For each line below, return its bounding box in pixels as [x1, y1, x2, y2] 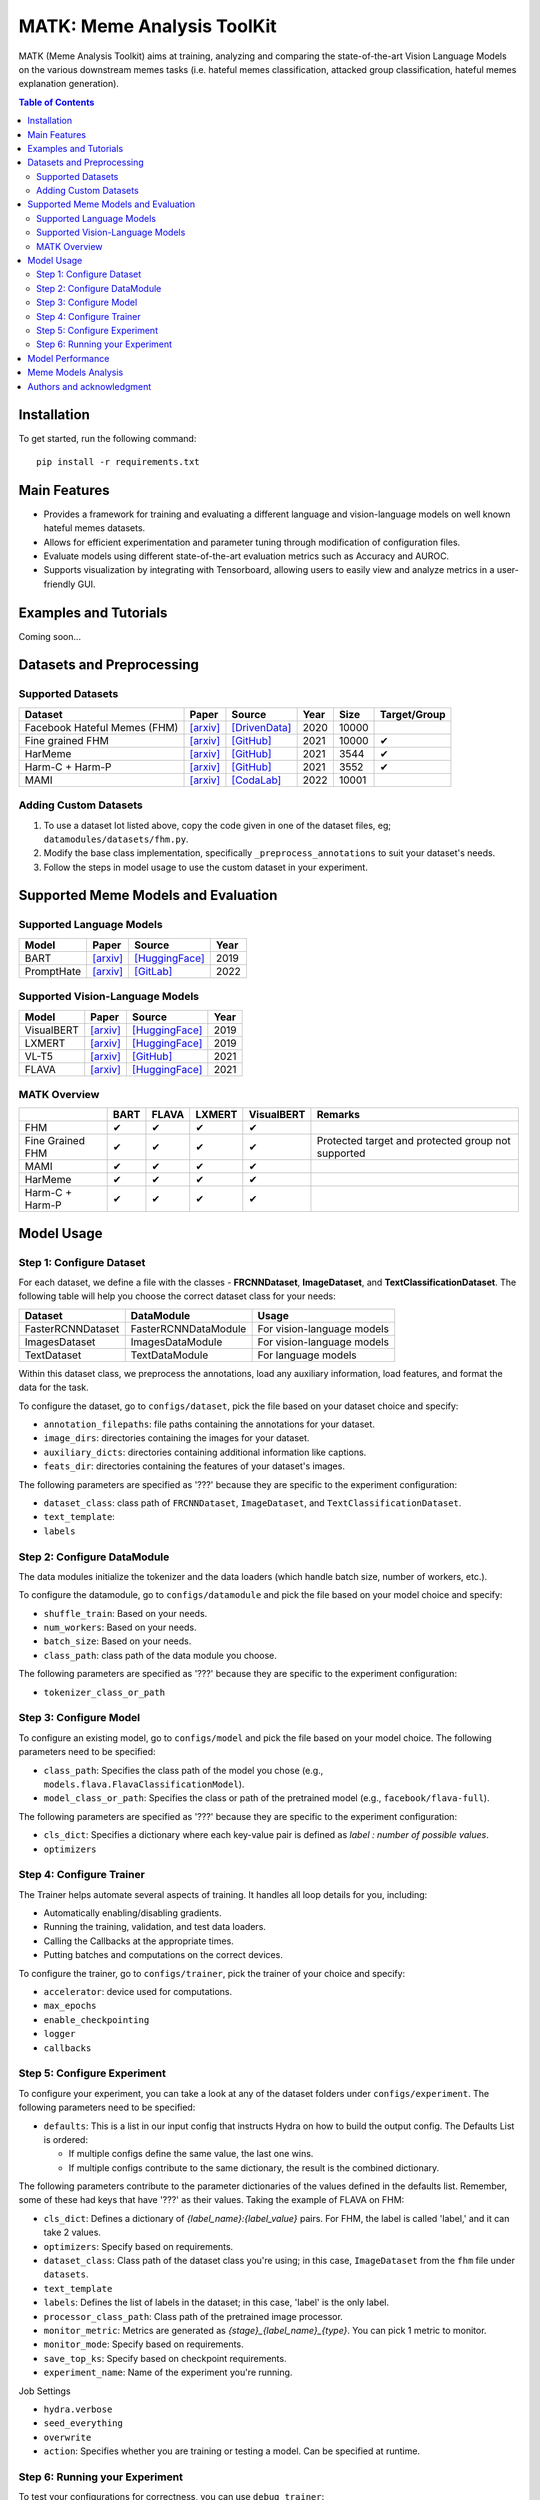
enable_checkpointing [43, 2014, 150, 2025]
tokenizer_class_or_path [43, 1686, 165, 1698]
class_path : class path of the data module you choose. [43, 1649, 277, 1661]
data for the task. [18, 1381, 89, 1394]
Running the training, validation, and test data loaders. [43, 1921, 267, 1933]
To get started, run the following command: [18, 433, 197, 445]
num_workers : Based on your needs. [43, 1621, 197, 1634]
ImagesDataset [24, 1335, 96, 1349]
